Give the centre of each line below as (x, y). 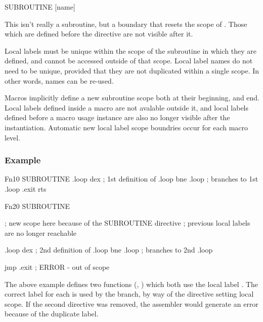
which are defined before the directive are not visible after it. (99, 34)
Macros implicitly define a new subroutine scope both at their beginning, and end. (132, 98)
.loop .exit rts (26, 188)
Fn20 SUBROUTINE (37, 206)
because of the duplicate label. (52, 314)
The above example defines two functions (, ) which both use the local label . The (131, 284)
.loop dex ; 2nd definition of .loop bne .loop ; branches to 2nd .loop (109, 250)
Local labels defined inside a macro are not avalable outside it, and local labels (127, 107)
